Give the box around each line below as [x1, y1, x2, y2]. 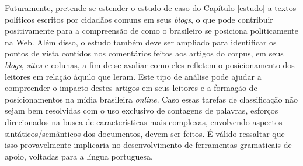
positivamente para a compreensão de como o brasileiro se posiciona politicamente [5, 24, 298, 37]
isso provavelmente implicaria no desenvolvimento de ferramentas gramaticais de [5, 139, 292, 151]
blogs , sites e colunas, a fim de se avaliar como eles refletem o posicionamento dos [5, 58, 295, 70]
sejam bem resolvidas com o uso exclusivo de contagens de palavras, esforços [5, 104, 278, 116]
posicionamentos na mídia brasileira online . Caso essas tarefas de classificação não [5, 93, 298, 105]
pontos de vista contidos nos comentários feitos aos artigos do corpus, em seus [5, 47, 284, 59]
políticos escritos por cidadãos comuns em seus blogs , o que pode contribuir [5, 13, 273, 25]
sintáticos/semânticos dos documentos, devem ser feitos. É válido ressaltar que [5, 127, 285, 139]
